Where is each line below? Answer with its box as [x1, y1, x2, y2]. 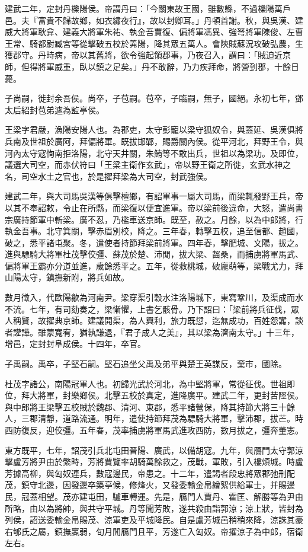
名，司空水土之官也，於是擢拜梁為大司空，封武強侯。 [5, 170, 212, 182]
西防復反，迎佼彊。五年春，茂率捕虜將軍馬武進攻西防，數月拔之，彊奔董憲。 [5, 424, 303, 436]
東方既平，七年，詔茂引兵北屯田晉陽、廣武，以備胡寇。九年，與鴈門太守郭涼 [5, 443, 303, 456]
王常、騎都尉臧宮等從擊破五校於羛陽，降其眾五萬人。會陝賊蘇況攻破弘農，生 [5, 37, 303, 49]
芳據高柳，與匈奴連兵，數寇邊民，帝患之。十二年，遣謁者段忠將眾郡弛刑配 [5, 467, 295, 479]
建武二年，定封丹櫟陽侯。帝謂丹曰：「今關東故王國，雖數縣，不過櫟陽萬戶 [5, 2, 291, 14]
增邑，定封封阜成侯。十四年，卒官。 [5, 337, 146, 350]
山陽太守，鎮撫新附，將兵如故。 [5, 271, 129, 283]
